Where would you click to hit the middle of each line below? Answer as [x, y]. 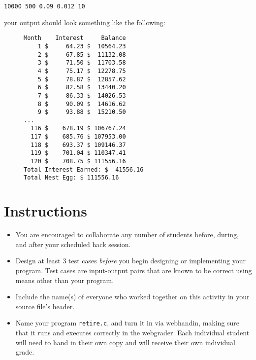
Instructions [46, 211]
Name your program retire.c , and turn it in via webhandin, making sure [128, 323]
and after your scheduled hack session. [73, 244]
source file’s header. [45, 306]
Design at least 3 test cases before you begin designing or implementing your [131, 261]
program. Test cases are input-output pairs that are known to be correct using [134, 270]
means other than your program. [65, 280]
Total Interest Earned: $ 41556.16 [84, 169]
